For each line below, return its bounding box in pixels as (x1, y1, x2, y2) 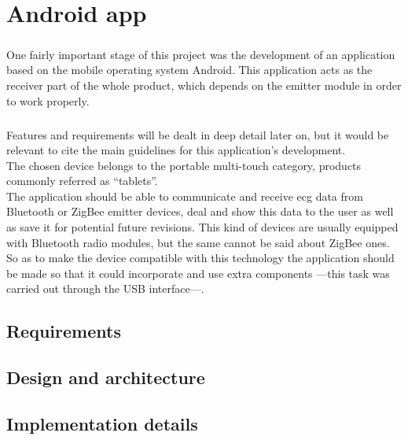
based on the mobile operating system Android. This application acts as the (6, 61, 373, 78)
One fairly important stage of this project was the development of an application (6, 46, 395, 62)
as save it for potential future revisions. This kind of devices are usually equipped (6, 219, 399, 235)
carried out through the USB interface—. (6, 280, 204, 297)
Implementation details (6, 411, 198, 435)
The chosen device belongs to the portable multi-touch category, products (6, 157, 362, 173)
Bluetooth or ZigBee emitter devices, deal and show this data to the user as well (6, 203, 394, 220)
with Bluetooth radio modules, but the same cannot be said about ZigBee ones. (6, 234, 390, 250)
